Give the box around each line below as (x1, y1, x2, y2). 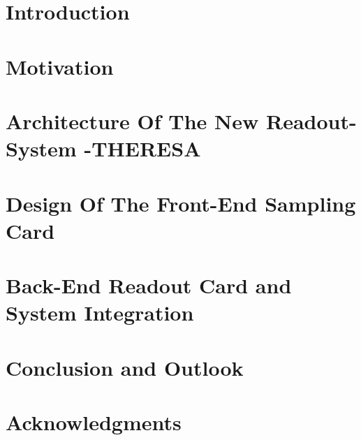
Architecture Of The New (6, 106, 259, 135)
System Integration (6, 298, 194, 327)
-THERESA (84, 134, 201, 163)
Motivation (6, 52, 114, 80)
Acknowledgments (6, 408, 182, 436)
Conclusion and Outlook (6, 353, 244, 381)
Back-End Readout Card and (6, 271, 292, 300)
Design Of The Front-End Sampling (6, 189, 356, 217)
